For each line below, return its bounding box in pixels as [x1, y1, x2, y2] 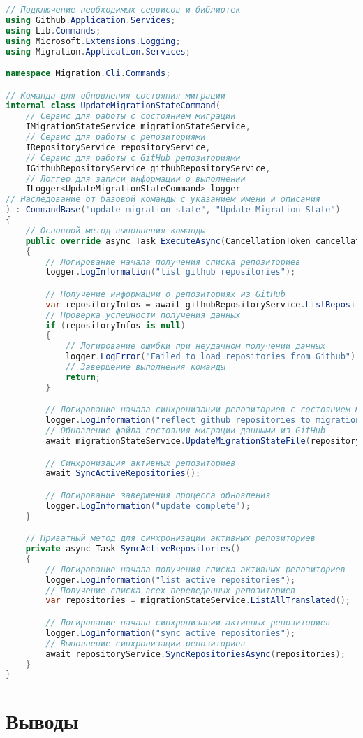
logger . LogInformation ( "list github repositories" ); [45, 267, 296, 277]
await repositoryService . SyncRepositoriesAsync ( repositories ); [45, 649, 346, 659]
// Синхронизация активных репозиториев [45, 458, 236, 468]
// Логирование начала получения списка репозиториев [45, 256, 301, 267]
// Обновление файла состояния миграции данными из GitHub [45, 426, 326, 436]
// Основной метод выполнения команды [25, 225, 206, 236]
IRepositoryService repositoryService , [25, 142, 211, 152]
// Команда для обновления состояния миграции [6, 90, 225, 101]
